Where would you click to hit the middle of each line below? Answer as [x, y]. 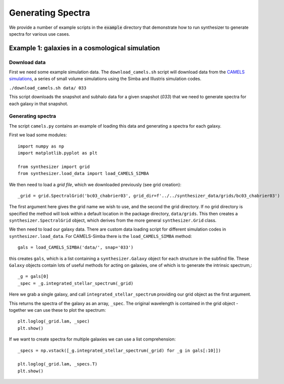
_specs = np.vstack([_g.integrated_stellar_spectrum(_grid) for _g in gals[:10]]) [119, 350]
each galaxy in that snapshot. [39, 104]
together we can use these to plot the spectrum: [57, 310]
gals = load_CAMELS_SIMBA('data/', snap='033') [76, 247]
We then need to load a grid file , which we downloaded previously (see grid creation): [95, 184]
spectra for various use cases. [40, 34]
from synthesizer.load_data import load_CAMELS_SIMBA [83, 174]
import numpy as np [41, 146]
